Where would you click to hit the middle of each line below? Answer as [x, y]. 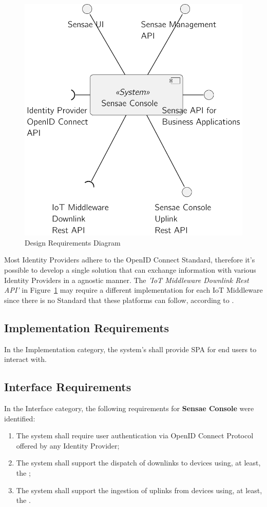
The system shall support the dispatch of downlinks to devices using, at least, [138, 463]
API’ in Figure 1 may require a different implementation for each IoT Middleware [133, 290]
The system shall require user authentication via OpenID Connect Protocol [135, 435]
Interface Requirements [68, 387]
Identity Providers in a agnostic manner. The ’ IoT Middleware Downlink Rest [127, 280]
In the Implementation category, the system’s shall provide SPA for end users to [130, 349]
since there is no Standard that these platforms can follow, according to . [119, 300]
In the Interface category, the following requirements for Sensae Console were [129, 408]
